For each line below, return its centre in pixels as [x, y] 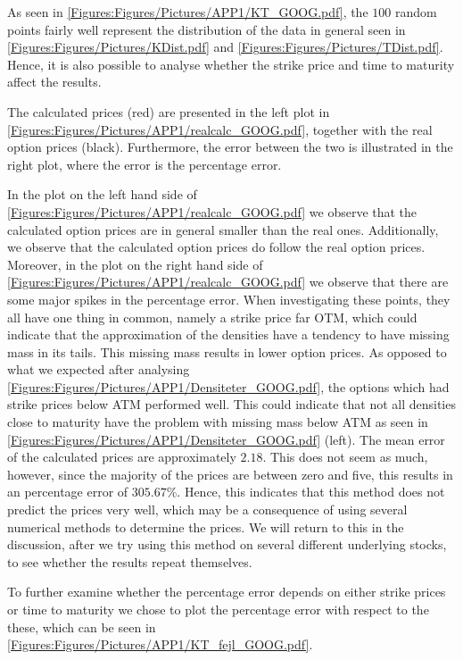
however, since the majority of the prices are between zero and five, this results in [230, 474]
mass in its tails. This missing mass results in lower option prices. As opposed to [227, 351]
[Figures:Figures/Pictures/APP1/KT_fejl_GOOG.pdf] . [160, 644]
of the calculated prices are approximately [122, 457]
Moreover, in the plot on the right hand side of [135, 264]
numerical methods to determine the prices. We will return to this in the [206, 526]
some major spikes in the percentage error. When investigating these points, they [229, 299]
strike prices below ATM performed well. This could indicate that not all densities [231, 404]
